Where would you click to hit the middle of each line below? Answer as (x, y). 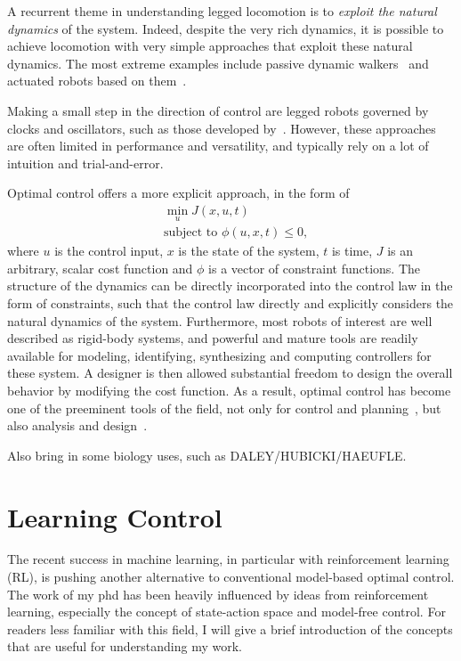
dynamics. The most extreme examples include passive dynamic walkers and (218, 63)
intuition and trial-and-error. (85, 163)
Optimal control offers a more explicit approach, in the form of (178, 193)
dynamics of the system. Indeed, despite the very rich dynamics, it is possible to (226, 28)
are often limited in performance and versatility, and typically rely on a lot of (218, 146)
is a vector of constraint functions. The (315, 268)
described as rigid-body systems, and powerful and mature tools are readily (213, 338)
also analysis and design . (77, 425)
